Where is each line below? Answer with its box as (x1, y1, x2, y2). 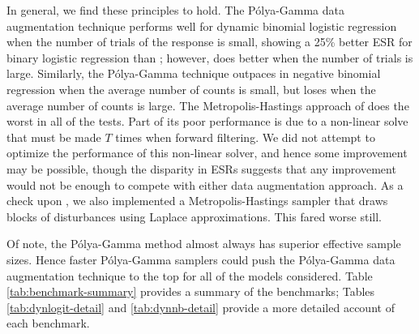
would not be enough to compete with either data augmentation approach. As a (6, 176, 404, 193)
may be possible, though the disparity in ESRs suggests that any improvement (6, 160, 396, 177)
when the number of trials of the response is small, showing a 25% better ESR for (6, 33, 413, 50)
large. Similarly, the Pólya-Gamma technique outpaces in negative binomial (6, 65, 381, 82)
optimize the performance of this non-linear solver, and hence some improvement (6, 144, 408, 161)
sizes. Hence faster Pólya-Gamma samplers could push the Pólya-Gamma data (6, 250, 395, 268)
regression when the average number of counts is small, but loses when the (6, 80, 376, 97)
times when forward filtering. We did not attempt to (115, 128, 375, 145)
